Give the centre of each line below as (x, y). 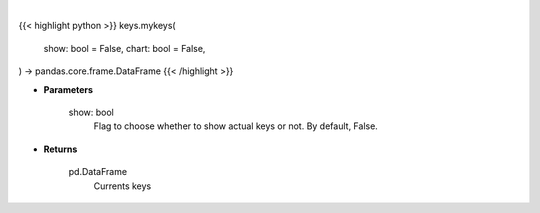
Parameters (68, 89)
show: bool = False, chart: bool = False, (124, 48)
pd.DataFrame (98, 172)
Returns (60, 149)
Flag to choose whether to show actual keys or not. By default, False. (236, 126)
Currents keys (122, 186)
